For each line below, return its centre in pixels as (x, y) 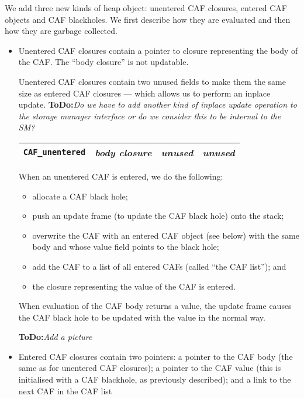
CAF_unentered (54, 152)
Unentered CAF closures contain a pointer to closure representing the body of (158, 50)
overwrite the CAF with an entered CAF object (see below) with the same (166, 235)
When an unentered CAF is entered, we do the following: (121, 176)
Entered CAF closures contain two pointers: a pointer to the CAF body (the (156, 356)
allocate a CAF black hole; (80, 196)
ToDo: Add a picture (55, 337)
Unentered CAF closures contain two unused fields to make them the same (152, 81)
